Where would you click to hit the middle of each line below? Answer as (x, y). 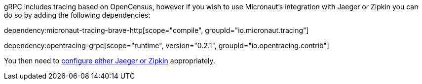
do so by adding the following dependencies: (77, 15)
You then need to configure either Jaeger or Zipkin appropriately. (110, 61)
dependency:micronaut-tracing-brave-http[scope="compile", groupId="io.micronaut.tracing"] (156, 30)
